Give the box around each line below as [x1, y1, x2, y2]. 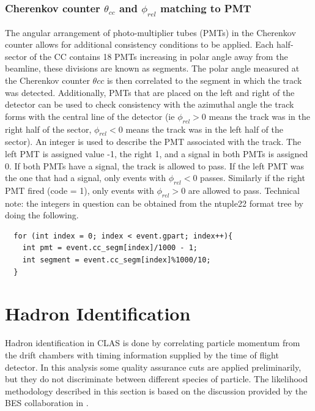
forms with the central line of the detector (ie [5, 109, 175, 122]
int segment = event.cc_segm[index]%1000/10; [22, 256, 211, 265]
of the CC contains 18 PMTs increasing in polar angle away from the [29, 50, 288, 62]
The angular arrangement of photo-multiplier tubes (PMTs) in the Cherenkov [5, 26, 296, 39]
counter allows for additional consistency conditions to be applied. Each [5, 38, 274, 51]
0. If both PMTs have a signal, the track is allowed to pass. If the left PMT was [5, 159, 304, 172]
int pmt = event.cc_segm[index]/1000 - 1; [22, 243, 198, 253]
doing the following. [5, 209, 79, 221]
